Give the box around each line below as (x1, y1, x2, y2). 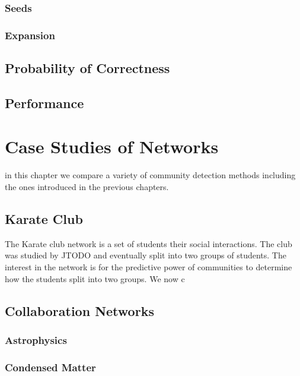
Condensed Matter (5, 359, 96, 374)
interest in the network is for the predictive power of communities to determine (5, 260, 292, 273)
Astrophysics (5, 332, 67, 347)
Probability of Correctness (5, 59, 170, 77)
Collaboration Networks (5, 301, 154, 320)
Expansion (5, 27, 55, 42)
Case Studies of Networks (5, 134, 219, 159)
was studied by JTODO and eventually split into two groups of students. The (5, 249, 286, 261)
